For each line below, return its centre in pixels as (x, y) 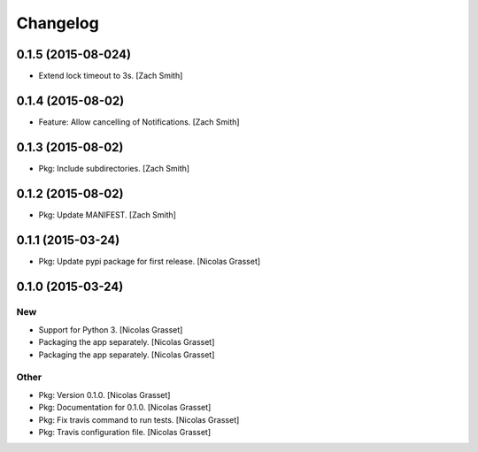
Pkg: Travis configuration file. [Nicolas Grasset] (125, 432)
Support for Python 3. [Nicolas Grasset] (111, 329)
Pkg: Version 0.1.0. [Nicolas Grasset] (104, 395)
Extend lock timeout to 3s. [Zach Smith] (111, 76)
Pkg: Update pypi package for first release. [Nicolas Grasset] (150, 261)
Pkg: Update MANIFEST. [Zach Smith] (108, 215)
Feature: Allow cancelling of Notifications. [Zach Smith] (139, 122)
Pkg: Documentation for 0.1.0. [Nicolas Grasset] (125, 408)
